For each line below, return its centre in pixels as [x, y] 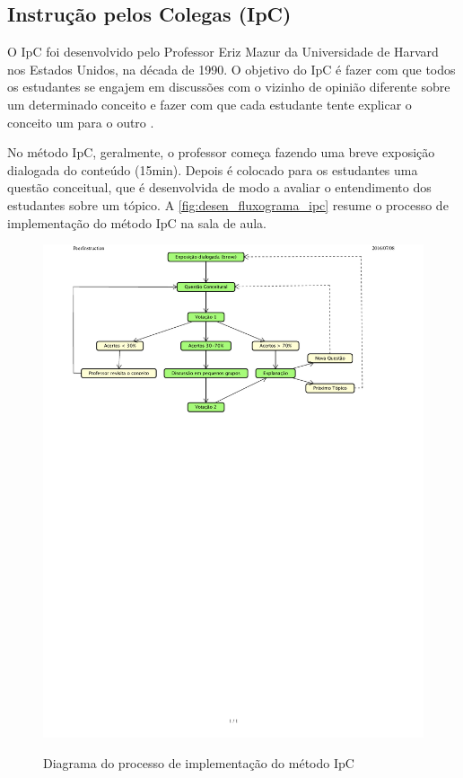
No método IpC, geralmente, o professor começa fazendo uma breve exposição [221, 152]
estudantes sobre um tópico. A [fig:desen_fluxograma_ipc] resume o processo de [228, 204]
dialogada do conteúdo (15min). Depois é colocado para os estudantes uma [213, 169]
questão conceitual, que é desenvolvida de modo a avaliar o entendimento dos [219, 187]
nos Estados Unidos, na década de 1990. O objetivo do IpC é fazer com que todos [231, 69]
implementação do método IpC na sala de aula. [137, 222]
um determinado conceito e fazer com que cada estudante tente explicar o [210, 104]
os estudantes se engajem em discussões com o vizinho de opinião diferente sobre [229, 87]
